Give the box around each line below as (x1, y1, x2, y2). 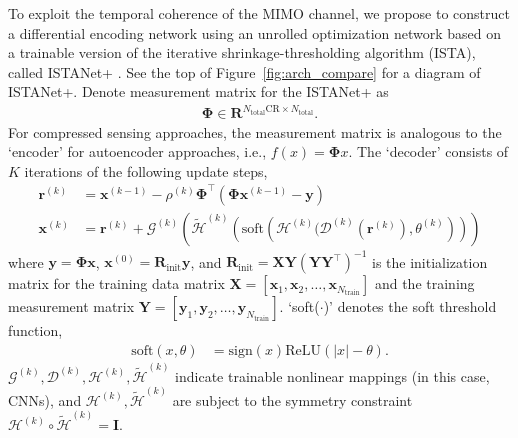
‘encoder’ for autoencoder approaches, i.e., (8, 141, 267, 162)
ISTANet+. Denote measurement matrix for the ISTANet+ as (8, 81, 389, 102)
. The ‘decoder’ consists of (348, 141, 509, 162)
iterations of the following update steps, (24, 160, 268, 181)
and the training (374, 273, 475, 294)
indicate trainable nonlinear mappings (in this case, (175, 365, 490, 386)
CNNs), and (8, 389, 82, 410)
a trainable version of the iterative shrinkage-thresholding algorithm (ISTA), (8, 42, 476, 63)
